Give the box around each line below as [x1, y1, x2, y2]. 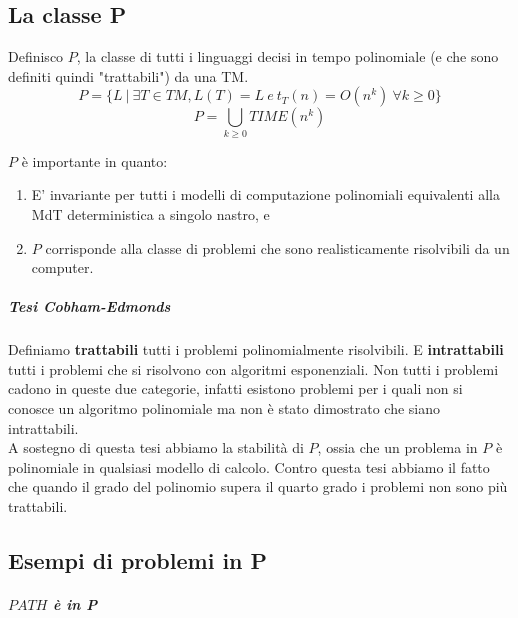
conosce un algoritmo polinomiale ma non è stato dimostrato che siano [8, 398, 441, 419]
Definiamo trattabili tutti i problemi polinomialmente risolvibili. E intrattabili [8, 339, 504, 360]
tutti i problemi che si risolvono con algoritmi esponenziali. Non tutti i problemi [8, 358, 499, 379]
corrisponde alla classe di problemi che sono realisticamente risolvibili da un [45, 237, 510, 258]
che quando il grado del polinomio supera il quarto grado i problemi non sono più [8, 476, 508, 497]
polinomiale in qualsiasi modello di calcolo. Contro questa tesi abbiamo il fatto [8, 456, 490, 477]
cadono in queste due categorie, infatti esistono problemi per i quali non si [8, 378, 463, 399]
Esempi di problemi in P [8, 544, 268, 575]
